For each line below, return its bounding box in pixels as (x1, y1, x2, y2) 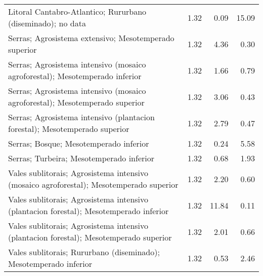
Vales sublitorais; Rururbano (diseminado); (8, 246, 160, 258)
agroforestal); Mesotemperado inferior (8, 70, 142, 82)
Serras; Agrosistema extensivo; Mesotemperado (8, 32, 174, 44)
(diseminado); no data (8, 17, 86, 29)
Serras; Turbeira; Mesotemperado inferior (8, 152, 154, 164)
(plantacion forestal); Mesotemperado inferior (8, 205, 169, 217)
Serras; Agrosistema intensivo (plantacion (8, 111, 155, 123)
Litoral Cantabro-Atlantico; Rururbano (8, 6, 147, 17)
